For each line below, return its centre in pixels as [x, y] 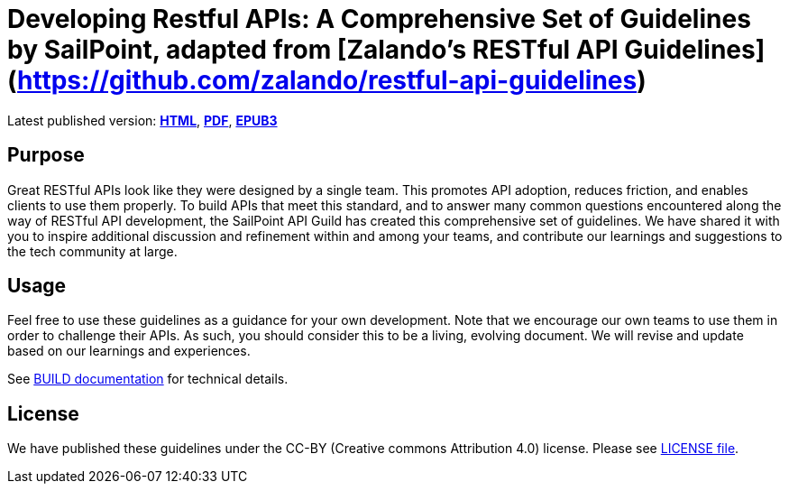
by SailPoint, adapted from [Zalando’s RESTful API [313, 50]
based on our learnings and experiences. [129, 351]
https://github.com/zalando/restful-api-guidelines [327, 80]
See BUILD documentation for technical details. [148, 379]
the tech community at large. [92, 251]
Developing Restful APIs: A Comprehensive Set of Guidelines [379, 19]
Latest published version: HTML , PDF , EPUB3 [142, 120]
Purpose [46, 155]
